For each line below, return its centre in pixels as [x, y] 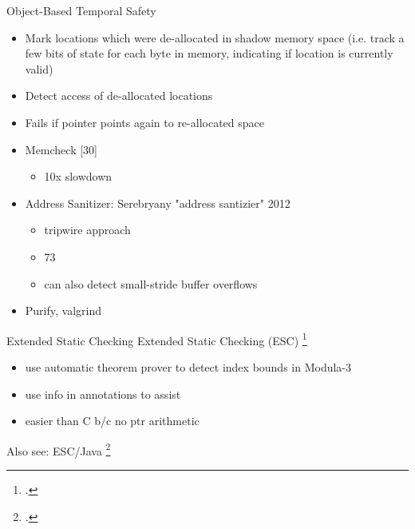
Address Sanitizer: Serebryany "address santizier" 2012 [158, 203]
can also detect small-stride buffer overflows [151, 283]
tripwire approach [87, 230]
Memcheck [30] [61, 149]
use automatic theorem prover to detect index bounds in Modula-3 [188, 366]
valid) [39, 68]
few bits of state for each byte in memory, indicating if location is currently [209, 53]
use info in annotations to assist [103, 394]
